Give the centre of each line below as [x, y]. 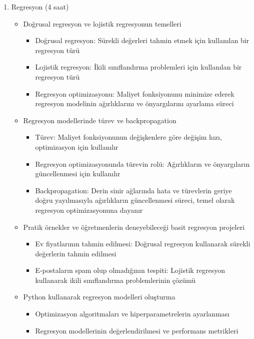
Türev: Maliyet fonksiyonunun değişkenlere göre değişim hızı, [128, 137]
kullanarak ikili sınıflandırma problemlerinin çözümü [115, 280]
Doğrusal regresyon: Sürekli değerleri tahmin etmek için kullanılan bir [142, 40]
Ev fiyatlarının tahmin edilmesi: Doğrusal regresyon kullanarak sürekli [143, 244]
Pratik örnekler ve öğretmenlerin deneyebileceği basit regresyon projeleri [134, 227]
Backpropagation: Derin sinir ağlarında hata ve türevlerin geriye [133, 190]
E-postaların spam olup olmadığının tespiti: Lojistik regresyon [130, 270]
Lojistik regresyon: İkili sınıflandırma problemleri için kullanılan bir [138, 67]
